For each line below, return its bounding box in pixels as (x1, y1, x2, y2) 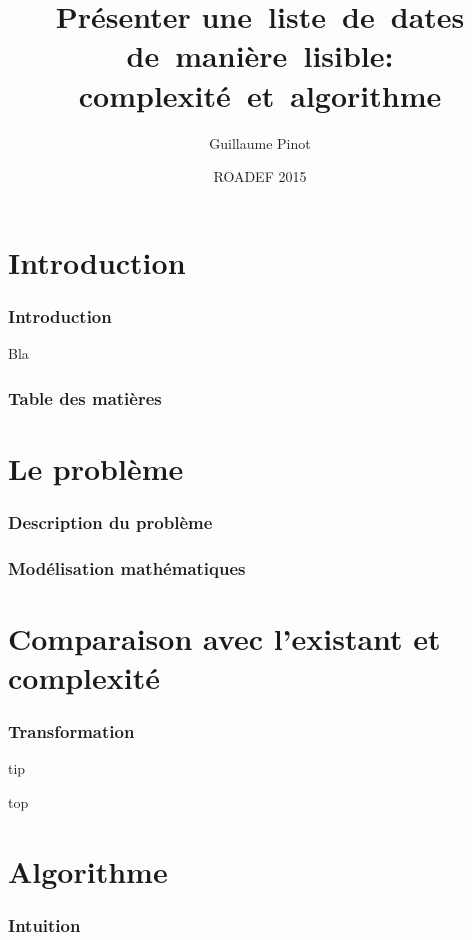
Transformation (8, 719, 135, 744)
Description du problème (8, 509, 213, 534)
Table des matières (8, 385, 162, 410)
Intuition (8, 912, 81, 937)
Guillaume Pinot (209, 132, 311, 153)
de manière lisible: (126, 35, 394, 76)
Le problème (8, 447, 184, 488)
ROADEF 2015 (213, 166, 307, 187)
